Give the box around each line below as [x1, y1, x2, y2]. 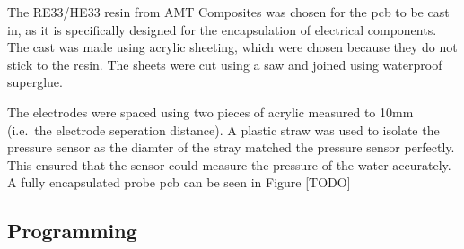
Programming [7, 217, 137, 245]
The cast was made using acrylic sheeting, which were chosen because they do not [7, 38, 458, 56]
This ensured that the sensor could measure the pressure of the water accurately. [7, 155, 451, 174]
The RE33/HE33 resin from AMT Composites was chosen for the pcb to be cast [7, 3, 450, 21]
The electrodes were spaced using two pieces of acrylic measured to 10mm [7, 102, 414, 121]
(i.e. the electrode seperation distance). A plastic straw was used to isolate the [7, 120, 440, 139]
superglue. [7, 73, 63, 91]
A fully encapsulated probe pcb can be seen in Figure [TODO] [7, 173, 351, 192]
